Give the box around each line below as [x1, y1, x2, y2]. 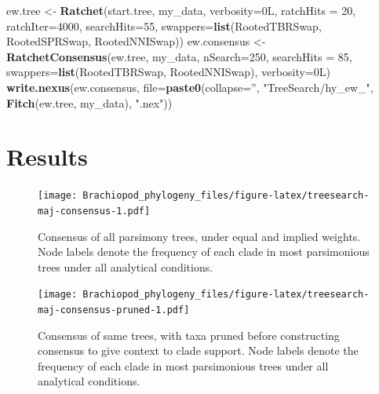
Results [6, 140, 88, 173]
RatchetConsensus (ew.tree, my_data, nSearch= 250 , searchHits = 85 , [6, 48, 352, 64]
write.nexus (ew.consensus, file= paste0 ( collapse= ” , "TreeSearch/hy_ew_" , [6, 78, 374, 95]
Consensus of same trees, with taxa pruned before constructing [38, 327, 340, 343]
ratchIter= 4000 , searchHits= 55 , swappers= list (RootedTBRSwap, [6, 17, 322, 34]
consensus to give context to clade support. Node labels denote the [38, 342, 359, 359]
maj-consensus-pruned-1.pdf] [38, 305, 190, 316]
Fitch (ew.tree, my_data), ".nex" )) [6, 94, 173, 111]
